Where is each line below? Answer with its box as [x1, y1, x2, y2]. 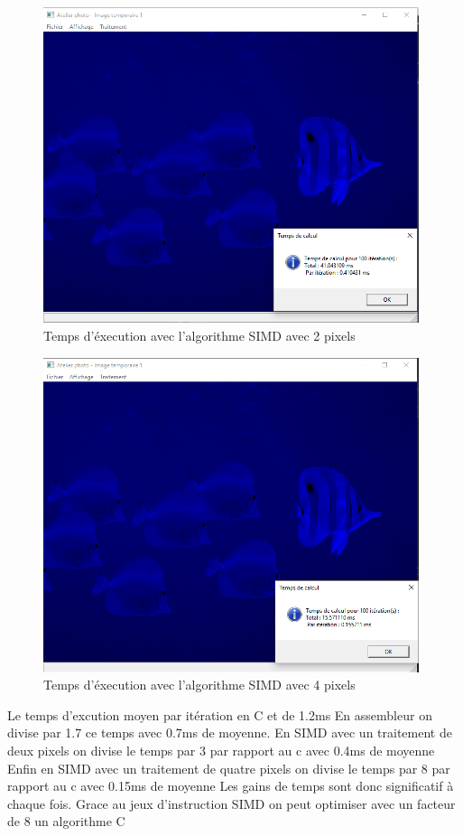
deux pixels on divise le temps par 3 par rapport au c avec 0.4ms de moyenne [7, 741, 435, 759]
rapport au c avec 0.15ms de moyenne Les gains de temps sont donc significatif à [7, 776, 454, 795]
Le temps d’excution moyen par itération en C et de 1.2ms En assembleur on [7, 705, 432, 724]
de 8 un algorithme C [7, 812, 125, 831]
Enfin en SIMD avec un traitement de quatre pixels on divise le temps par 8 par [7, 758, 450, 777]
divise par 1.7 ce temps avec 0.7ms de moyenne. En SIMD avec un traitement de [7, 723, 452, 742]
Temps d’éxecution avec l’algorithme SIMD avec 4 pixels [43, 675, 356, 694]
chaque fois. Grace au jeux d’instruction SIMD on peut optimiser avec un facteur [7, 794, 456, 813]
